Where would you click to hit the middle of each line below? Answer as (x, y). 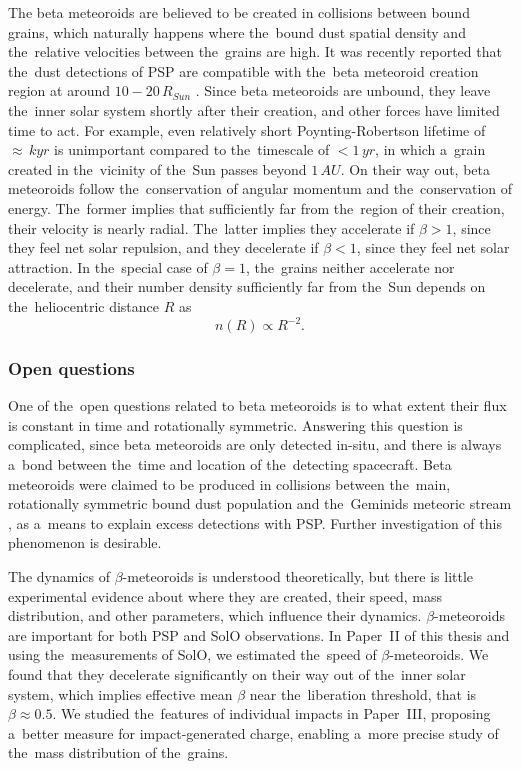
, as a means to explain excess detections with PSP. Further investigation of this (255, 522)
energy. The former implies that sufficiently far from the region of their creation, (256, 207)
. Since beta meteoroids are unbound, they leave (343, 90)
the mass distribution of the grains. (118, 752)
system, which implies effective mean (120, 693)
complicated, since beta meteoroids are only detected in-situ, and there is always (255, 444)
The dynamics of (59, 575)
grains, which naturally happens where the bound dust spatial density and (237, 31)
